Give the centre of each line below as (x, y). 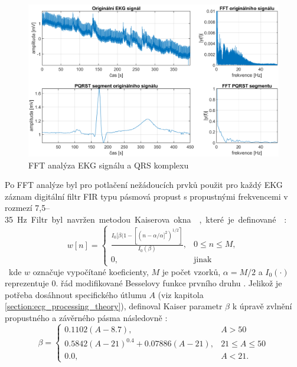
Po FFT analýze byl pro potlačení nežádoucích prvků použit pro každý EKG (144, 185)
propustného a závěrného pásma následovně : (86, 318)
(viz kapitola (181, 294)
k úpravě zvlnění (262, 306)
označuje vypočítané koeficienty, (91, 271)
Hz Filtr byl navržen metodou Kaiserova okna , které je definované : (152, 219)
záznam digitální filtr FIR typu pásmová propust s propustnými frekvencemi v (146, 196)
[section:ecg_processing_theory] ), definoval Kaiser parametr (114, 306)
